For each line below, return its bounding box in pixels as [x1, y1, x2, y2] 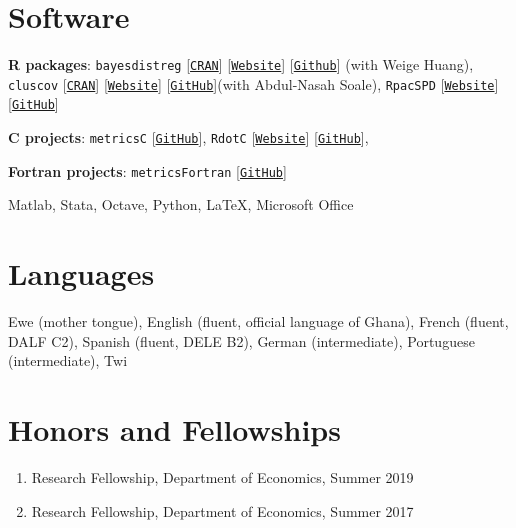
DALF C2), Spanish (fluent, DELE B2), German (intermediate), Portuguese [8, 330, 475, 351]
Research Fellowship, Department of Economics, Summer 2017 [31, 500, 414, 521]
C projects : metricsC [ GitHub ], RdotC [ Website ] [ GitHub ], [8, 127, 369, 148]
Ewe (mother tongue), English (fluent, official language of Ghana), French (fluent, [8, 311, 509, 332]
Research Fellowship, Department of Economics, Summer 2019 [31, 467, 414, 488]
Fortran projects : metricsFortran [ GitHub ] [8, 160, 287, 181]
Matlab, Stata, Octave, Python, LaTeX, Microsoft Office [8, 194, 354, 215]
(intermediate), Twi [8, 350, 128, 371]
